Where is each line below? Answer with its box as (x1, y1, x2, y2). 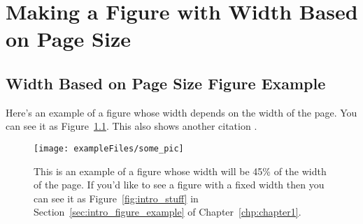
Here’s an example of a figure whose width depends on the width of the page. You (6, 105, 357, 119)
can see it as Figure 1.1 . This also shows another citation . (6, 119, 257, 133)
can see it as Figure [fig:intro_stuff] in (34, 191, 199, 205)
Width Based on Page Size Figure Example (6, 72, 326, 94)
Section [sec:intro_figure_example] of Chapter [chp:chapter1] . (34, 204, 301, 219)
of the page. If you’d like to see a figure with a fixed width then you (34, 177, 325, 192)
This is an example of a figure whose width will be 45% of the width (34, 163, 327, 178)
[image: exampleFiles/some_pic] (34, 143, 184, 154)
